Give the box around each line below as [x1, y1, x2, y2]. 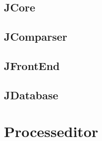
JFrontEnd [4, 58, 60, 73]
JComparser [4, 29, 67, 44]
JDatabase [4, 87, 58, 102]
